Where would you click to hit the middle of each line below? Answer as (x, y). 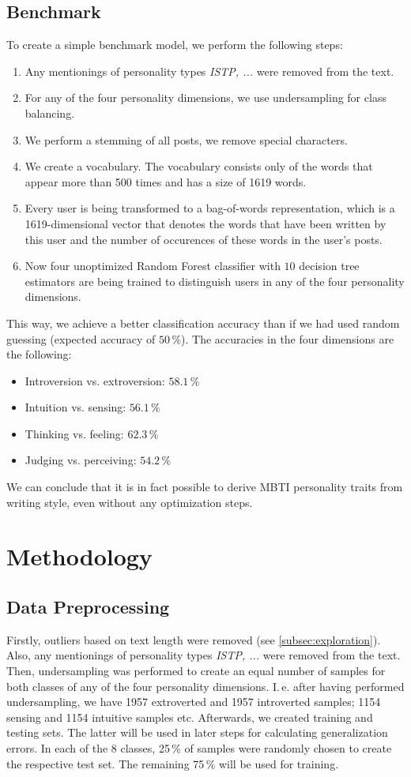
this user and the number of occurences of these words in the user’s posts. (204, 239)
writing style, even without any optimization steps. (130, 502)
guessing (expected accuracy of (81, 338)
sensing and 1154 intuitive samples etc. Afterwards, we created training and (190, 717)
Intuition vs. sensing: (75, 407)
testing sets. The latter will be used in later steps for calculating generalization (197, 732)
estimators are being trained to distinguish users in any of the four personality (215, 281)
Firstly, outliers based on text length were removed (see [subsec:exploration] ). (194, 639)
